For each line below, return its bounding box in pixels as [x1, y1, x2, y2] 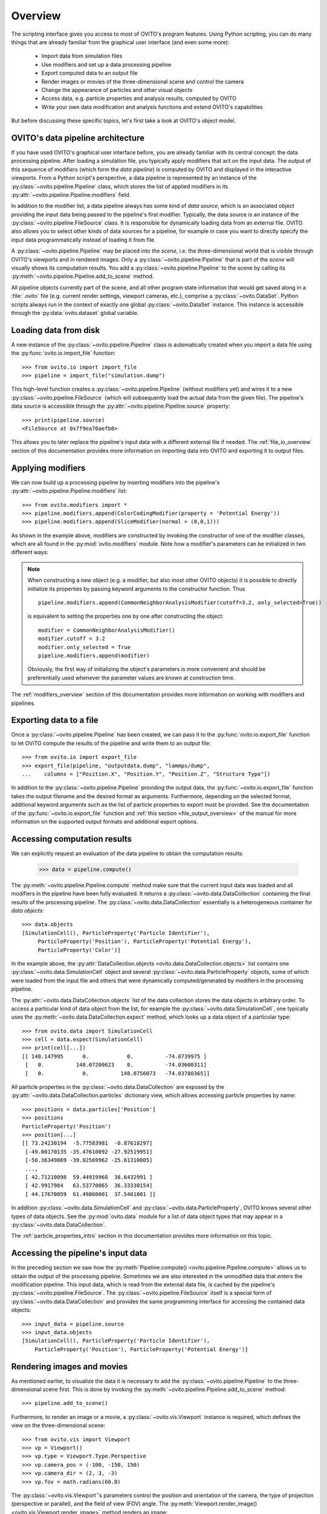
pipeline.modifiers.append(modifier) [38, 652, 151, 659]
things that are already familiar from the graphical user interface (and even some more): [11, 38, 230, 45]
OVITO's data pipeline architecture [11, 133, 145, 143]
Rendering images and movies [11, 1361, 128, 1372]
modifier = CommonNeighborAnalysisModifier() [38, 627, 175, 633]
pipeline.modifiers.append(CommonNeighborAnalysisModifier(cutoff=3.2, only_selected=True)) [38, 600, 322, 606]
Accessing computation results [11, 833, 132, 844]
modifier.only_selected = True [38, 644, 131, 650]
